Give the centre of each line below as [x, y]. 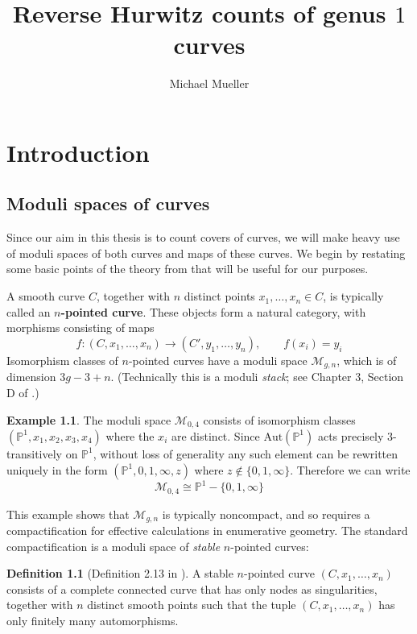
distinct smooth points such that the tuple [192, 605]
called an [29, 311]
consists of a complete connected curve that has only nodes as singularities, [192, 588]
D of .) [23, 392]
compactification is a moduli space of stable [114, 546]
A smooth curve [46, 296]
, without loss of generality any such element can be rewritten [246, 453]
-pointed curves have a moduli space [218, 360]
